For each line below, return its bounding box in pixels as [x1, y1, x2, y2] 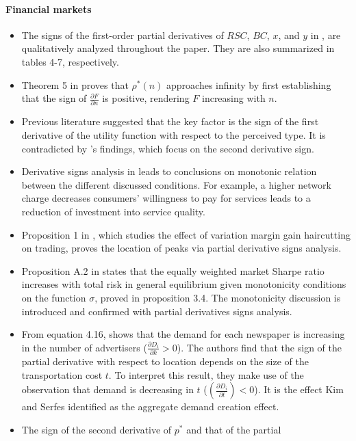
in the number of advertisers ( [21, 340, 147, 354]
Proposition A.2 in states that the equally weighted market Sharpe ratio [21, 263, 325, 278]
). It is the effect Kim [254, 382, 344, 397]
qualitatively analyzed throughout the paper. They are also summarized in [21, 41, 335, 55]
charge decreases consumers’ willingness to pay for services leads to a [21, 191, 311, 205]
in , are [310, 27, 341, 42]
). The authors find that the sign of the [177, 340, 342, 354]
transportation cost [21, 367, 103, 382]
